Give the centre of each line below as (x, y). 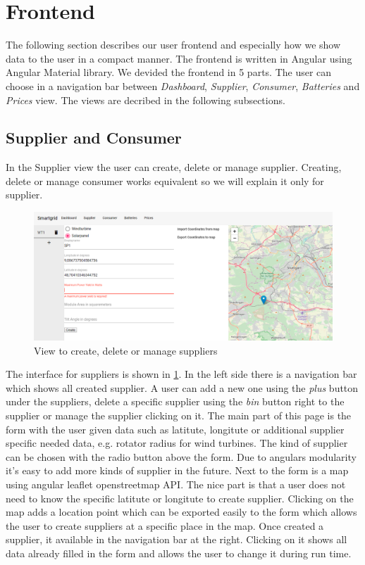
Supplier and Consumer (94, 138)
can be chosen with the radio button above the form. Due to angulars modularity (181, 456)
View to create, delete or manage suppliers (126, 350)
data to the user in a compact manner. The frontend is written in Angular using (179, 58)
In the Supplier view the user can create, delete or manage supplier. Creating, (174, 167)
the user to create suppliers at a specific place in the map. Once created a (165, 525)
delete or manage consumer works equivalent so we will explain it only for (165, 180)
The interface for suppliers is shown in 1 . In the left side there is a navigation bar (181, 374)
